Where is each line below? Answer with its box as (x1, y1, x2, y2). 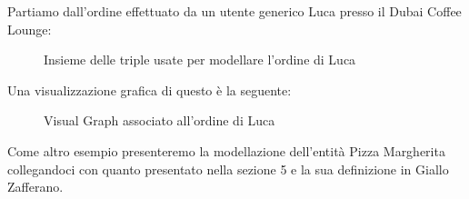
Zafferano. (7, 177, 64, 196)
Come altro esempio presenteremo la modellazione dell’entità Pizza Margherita (7, 141, 445, 160)
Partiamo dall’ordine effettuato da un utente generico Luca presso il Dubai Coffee (7, 2, 462, 20)
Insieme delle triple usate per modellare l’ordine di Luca (44, 50, 356, 69)
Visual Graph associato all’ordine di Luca (44, 111, 275, 130)
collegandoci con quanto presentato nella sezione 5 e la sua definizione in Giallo (7, 159, 449, 178)
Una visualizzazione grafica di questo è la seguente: (7, 80, 292, 99)
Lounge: (7, 19, 52, 38)
